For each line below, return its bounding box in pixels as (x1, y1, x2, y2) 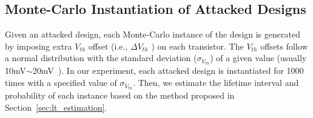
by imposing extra (5, 39, 72, 52)
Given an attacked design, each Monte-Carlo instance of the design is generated (5, 28, 300, 41)
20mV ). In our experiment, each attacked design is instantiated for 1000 (32, 64, 304, 77)
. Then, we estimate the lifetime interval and (133, 76, 299, 89)
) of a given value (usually (210, 51, 307, 64)
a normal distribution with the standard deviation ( (5, 51, 197, 64)
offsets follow (260, 39, 308, 52)
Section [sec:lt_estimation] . (5, 100, 107, 113)
